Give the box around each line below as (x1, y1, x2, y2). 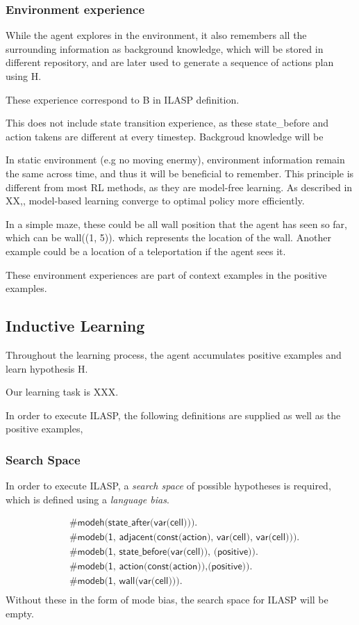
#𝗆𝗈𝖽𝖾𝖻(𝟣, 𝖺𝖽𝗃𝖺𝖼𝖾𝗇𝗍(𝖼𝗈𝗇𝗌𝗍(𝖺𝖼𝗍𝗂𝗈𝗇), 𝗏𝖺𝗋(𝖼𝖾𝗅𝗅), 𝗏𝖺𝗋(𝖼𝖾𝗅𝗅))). (69, 533, 300, 543)
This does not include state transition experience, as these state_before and (6, 115, 328, 130)
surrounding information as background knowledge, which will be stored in (6, 41, 324, 56)
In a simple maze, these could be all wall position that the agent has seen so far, (6, 216, 348, 231)
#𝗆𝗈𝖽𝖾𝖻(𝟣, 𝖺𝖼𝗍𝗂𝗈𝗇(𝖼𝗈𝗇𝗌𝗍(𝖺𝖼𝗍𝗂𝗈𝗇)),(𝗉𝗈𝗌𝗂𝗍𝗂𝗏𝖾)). (69, 562, 253, 572)
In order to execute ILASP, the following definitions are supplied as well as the (6, 407, 341, 422)
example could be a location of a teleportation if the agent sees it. (6, 243, 286, 258)
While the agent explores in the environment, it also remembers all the (6, 28, 307, 42)
